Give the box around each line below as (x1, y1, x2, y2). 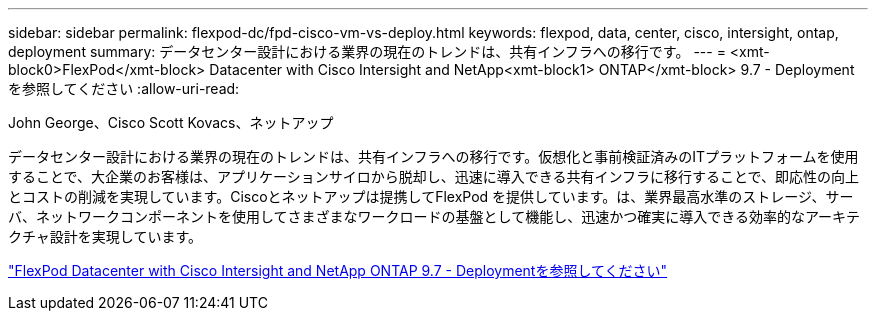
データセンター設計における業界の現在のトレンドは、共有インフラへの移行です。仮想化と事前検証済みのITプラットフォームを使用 (8, 148, 859, 165)
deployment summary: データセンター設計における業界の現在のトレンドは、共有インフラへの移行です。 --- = (8, 43, 726, 60)
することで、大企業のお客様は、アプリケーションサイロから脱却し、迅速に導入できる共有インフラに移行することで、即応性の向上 (8, 168, 860, 185)
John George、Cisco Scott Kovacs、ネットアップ (8, 114, 334, 131)
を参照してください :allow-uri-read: (8, 80, 240, 97)
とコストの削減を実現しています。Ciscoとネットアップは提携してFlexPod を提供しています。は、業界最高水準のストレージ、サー (8, 188, 854, 205)
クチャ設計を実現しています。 (8, 228, 203, 245)
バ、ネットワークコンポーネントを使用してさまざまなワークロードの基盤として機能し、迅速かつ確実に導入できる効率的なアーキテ (8, 208, 861, 225)
